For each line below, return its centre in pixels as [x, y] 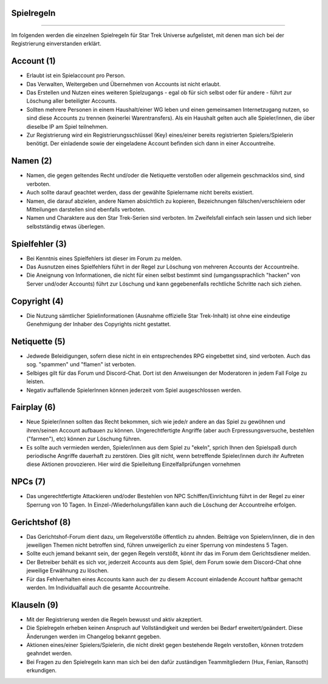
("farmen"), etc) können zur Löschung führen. [84, 439]
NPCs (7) [28, 482]
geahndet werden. [49, 654]
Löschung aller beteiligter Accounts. [72, 101]
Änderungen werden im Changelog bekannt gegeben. [94, 636]
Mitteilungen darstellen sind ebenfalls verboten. [86, 209]
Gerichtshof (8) [41, 522]
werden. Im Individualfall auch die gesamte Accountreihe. [98, 587]
